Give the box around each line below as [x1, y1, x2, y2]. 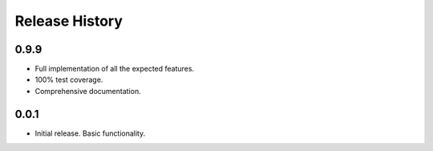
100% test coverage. [34, 75, 103, 84]
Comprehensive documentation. [34, 86, 141, 96]
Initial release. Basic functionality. [34, 129, 146, 138]
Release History [14, 12, 123, 30]
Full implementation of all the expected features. [34, 64, 195, 74]
